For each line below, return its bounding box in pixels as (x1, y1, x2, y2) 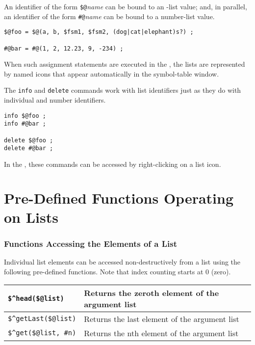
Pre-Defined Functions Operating (4, 187, 234, 208)
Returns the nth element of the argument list (84, 327, 239, 339)
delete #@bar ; (4, 145, 53, 152)
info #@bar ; (4, 120, 46, 128)
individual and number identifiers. (4, 95, 106, 105)
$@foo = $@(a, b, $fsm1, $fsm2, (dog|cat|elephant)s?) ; (4, 28, 194, 36)
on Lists (4, 207, 58, 227)
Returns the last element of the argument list (84, 313, 239, 324)
